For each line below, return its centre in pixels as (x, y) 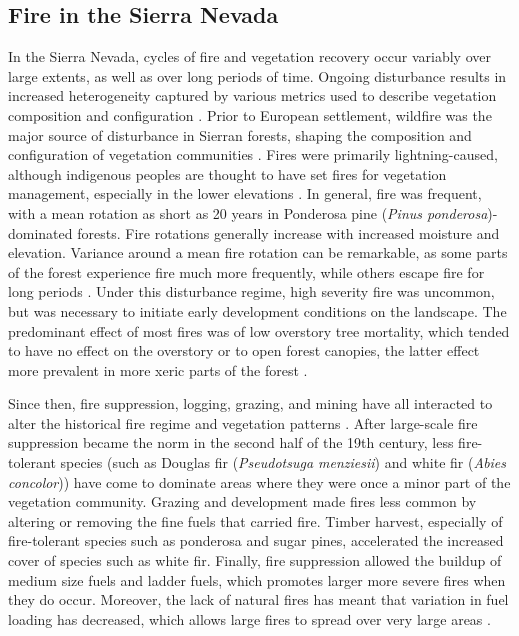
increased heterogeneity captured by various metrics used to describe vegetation (252, 95)
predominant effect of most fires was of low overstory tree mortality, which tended (259, 330)
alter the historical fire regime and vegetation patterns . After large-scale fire (243, 422)
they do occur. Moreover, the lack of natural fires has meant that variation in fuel (258, 599)
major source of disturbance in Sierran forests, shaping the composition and (240, 134)
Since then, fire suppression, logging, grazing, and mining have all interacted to (250, 403)
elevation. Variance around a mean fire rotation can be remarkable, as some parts (258, 252)
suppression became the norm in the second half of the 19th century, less (231, 442)
